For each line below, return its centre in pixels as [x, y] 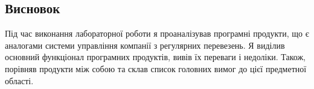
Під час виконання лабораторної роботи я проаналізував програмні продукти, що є [157, 33]
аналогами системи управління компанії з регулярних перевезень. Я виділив [145, 45]
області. [19, 80]
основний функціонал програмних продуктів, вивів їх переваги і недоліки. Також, [155, 57]
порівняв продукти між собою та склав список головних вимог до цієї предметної [156, 68]
